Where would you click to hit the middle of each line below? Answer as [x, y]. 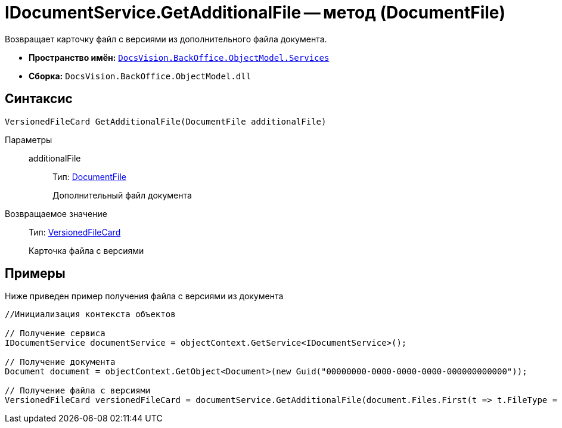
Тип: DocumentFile [89, 176]
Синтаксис [39, 99]
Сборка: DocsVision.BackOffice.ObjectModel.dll [140, 76]
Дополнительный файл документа [122, 195]
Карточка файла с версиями [86, 250]
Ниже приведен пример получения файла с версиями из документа [144, 296]
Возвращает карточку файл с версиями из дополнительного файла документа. [166, 39]
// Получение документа [60, 362]
